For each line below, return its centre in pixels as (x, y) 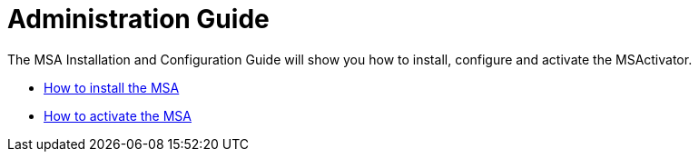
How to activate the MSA (118, 115)
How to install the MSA (112, 87)
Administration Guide (138, 19)
